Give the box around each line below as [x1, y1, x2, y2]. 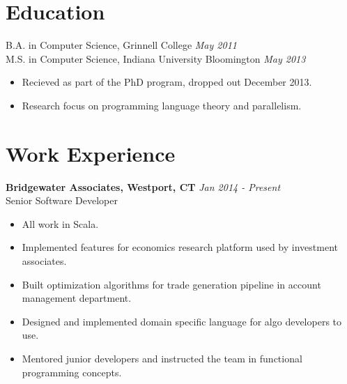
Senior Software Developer [6, 193, 118, 208]
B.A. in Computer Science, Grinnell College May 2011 [6, 38, 237, 52]
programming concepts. [22, 364, 122, 379]
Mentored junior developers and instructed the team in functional [22, 351, 302, 365]
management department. [22, 291, 132, 305]
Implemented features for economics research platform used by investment [22, 240, 338, 254]
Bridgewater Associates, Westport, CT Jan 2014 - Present [6, 179, 281, 194]
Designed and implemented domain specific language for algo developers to [22, 314, 342, 328]
